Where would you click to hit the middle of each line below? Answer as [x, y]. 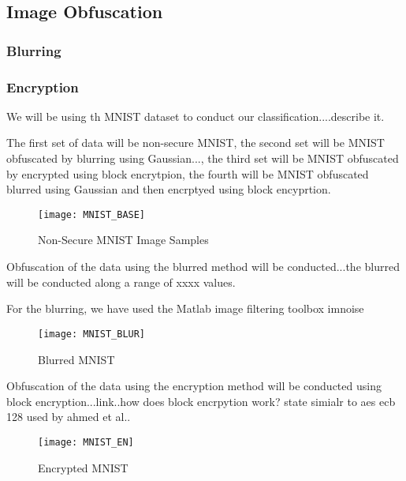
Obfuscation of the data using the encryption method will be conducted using [194, 386]
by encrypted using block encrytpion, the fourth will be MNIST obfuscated [188, 173]
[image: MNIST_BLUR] [92, 334]
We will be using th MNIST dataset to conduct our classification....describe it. [196, 116]
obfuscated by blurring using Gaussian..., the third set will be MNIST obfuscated [203, 158]
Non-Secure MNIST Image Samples [123, 240]
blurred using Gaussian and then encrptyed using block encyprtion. [169, 189]
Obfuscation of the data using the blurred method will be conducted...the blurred [203, 267]
